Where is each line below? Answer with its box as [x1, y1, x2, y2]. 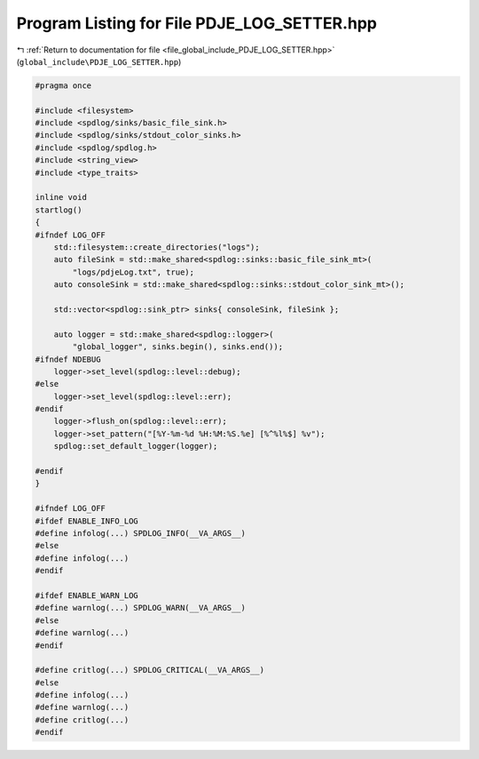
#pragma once [35, 80, 92, 91]
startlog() [35, 204, 82, 215]
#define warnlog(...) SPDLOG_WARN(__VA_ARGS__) [35, 603, 246, 613]
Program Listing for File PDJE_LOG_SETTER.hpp [16, 13, 377, 33]
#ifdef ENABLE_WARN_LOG [35, 590, 139, 600]
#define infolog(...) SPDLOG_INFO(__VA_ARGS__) [35, 528, 246, 538]
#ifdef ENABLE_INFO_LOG [35, 515, 139, 526]
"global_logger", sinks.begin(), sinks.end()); [72, 342, 284, 352]
